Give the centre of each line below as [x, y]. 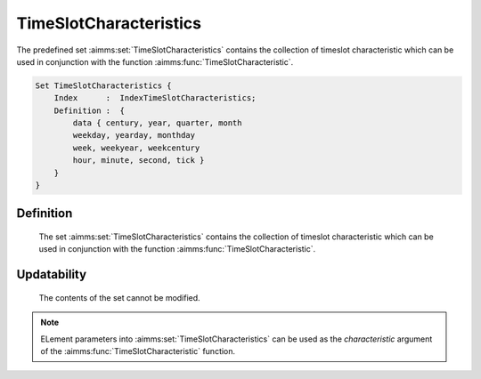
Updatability [52, 274]
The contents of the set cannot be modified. [119, 297]
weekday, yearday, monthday [134, 135]
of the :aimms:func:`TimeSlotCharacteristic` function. [138, 351]
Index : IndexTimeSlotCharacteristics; [155, 98]
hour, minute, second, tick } [139, 161]
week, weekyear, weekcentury [136, 148]
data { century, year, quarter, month [157, 123]
